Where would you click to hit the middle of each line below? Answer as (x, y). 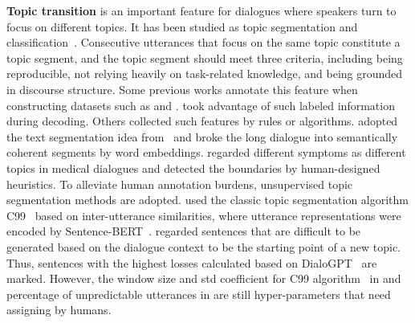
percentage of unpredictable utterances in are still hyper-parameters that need (199, 294)
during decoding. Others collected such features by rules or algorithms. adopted (202, 121)
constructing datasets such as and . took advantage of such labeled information (201, 105)
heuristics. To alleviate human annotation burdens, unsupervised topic (180, 184)
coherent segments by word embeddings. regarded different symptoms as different (206, 152)
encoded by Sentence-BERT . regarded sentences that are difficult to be (184, 231)
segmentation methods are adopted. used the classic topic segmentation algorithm (208, 200)
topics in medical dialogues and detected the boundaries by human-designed (193, 168)
